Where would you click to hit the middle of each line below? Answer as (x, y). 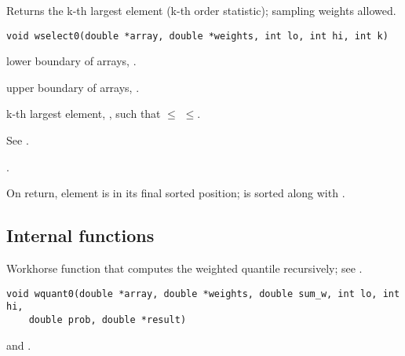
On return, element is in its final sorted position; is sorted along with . (176, 193)
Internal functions (80, 235)
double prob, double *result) (108, 319)
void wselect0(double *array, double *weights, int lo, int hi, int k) (197, 36)
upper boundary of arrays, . (73, 87)
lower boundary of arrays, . (71, 61)
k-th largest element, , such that (84, 114)
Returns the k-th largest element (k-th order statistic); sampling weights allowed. (201, 10)
